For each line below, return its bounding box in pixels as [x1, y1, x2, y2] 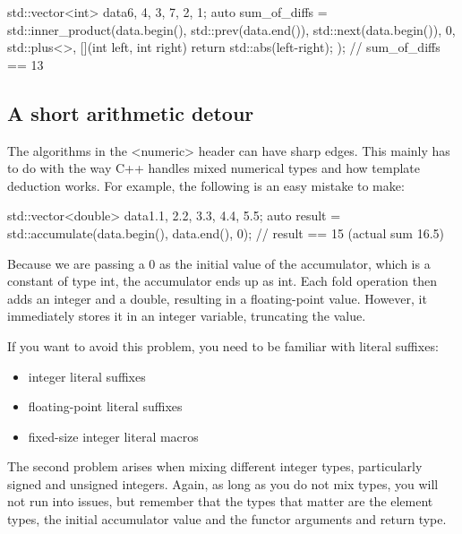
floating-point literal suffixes [28, 397, 183, 416]
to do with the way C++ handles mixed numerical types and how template [7, 159, 421, 177]
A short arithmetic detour [7, 99, 254, 126]
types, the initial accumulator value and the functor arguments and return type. [7, 510, 447, 529]
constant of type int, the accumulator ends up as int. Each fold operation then [7, 271, 438, 290]
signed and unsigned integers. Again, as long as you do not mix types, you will [7, 474, 439, 493]
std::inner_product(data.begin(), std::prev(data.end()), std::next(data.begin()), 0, [7, 20, 456, 39]
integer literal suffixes [28, 366, 146, 385]
